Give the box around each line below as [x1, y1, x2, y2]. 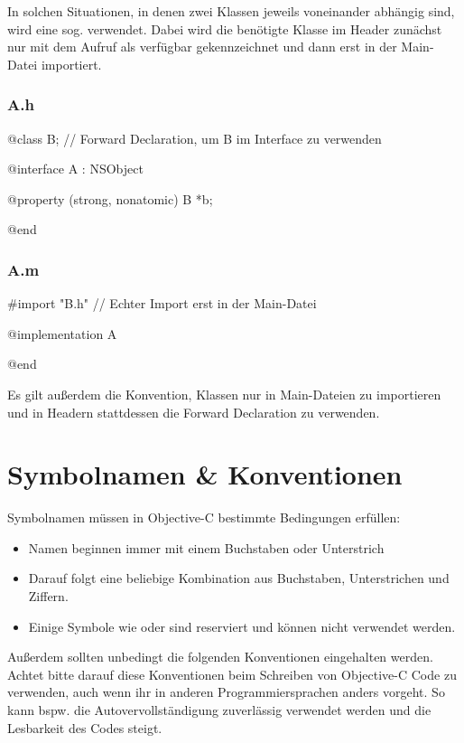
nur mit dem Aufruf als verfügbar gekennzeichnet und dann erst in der [7, 37, 397, 56]
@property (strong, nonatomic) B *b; [7, 189, 213, 208]
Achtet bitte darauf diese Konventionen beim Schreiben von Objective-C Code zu [7, 664, 457, 683]
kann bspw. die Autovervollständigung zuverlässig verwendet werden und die [7, 701, 432, 719]
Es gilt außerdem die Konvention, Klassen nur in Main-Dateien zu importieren [7, 384, 441, 403]
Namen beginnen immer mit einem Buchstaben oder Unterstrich [28, 538, 385, 557]
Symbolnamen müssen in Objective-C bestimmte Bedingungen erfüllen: [7, 508, 401, 527]
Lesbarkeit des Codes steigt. [7, 718, 162, 737]
